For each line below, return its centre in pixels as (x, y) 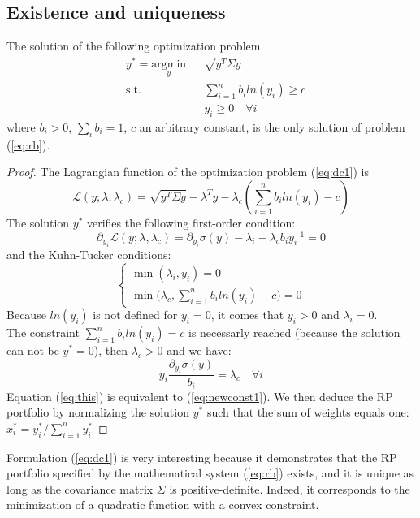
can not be (33, 350)
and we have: (199, 350)
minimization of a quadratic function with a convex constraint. (163, 505)
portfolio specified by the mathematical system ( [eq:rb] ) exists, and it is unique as (210, 473)
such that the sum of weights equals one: (308, 412)
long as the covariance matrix (80, 488)
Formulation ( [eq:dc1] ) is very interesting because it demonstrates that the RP (202, 457)
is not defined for (135, 315)
